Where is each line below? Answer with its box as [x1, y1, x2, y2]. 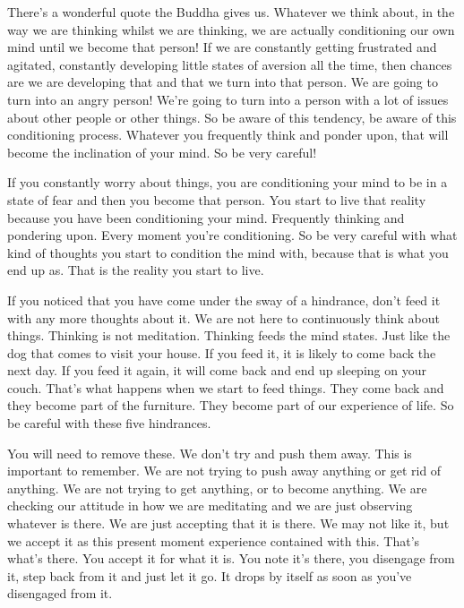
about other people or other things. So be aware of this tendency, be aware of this [7, 107, 457, 126]
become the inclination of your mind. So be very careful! [7, 142, 317, 161]
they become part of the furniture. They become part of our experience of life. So [7, 396, 454, 415]
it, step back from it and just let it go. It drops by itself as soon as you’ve [7, 566, 412, 585]
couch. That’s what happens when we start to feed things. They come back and [7, 378, 444, 397]
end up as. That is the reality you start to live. [7, 261, 264, 279]
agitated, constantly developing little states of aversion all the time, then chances [7, 55, 452, 73]
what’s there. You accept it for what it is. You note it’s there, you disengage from [7, 549, 455, 568]
